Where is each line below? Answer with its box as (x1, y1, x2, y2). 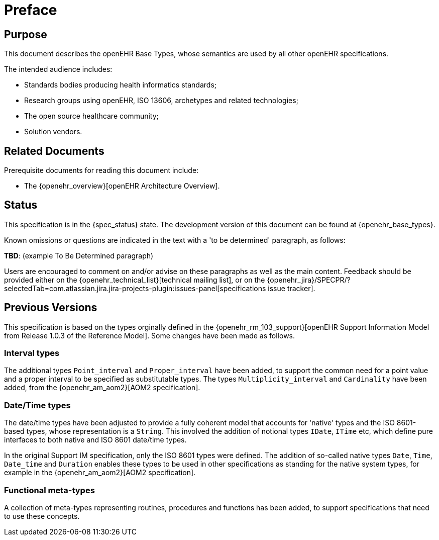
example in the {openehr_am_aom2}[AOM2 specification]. (4, 468, 196, 477)
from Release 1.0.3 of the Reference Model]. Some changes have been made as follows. (4, 331, 295, 340)
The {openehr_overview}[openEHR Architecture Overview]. (24, 182, 220, 191)
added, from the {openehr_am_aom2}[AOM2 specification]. (4, 383, 200, 392)
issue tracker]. (268, 284, 315, 293)
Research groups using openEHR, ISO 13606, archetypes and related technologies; (24, 96, 298, 105)
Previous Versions (4, 301, 97, 314)
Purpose (4, 28, 47, 41)
